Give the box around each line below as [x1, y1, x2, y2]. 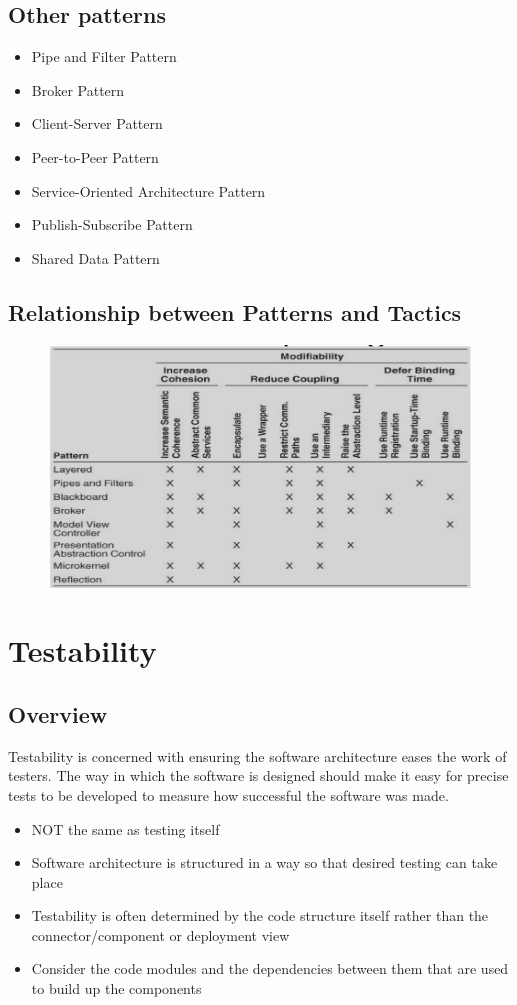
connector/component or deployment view [31, 924, 290, 945]
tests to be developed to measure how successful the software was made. [8, 784, 449, 805]
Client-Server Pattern [31, 113, 163, 134]
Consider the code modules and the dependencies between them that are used [31, 958, 509, 979]
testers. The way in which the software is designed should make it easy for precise [8, 765, 509, 786]
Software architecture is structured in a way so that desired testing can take [31, 852, 498, 873]
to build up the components [31, 978, 202, 999]
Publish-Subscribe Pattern [31, 214, 193, 235]
